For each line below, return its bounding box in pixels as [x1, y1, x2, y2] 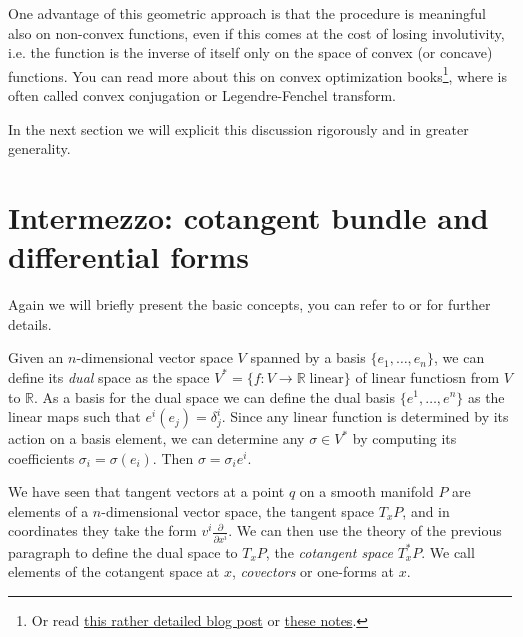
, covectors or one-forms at [231, 561, 394, 582]
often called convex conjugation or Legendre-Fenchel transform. [8, 85, 396, 106]
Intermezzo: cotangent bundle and [8, 197, 489, 237]
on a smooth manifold [299, 481, 434, 502]
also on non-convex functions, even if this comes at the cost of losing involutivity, [8, 22, 505, 43]
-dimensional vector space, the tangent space [101, 500, 375, 521]
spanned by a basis [250, 347, 366, 368]
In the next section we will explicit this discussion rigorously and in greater [8, 118, 469, 139]
